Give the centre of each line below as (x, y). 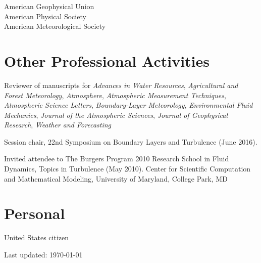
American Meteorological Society (55, 26)
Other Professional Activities (107, 60)
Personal (35, 213)
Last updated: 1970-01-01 (43, 254)
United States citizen (37, 237)
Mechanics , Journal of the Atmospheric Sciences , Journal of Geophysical (116, 115)
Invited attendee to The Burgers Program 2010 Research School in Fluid (117, 159)
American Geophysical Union (49, 6)
